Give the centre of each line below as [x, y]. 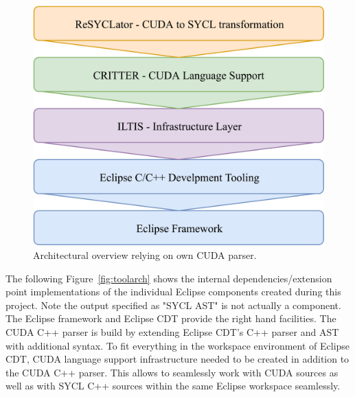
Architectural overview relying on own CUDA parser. [145, 255]
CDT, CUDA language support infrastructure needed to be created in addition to [177, 359]
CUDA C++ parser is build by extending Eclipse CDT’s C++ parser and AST [172, 332]
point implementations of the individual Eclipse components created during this [173, 292]
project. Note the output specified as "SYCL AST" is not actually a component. [173, 305]
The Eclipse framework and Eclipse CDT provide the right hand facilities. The [171, 318]
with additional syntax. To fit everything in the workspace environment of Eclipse [178, 345]
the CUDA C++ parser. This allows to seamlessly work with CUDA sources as [172, 372]
